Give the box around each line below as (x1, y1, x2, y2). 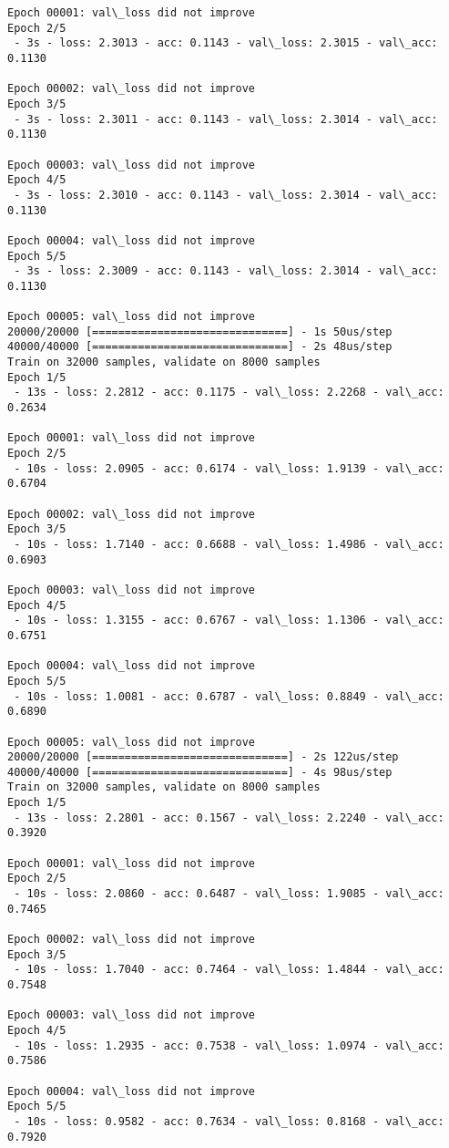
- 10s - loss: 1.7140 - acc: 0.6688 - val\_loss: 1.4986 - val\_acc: (14, 537, 444, 551)
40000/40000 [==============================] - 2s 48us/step (7, 340, 393, 354)
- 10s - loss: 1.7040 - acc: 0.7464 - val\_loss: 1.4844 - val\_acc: (14, 963, 444, 977)
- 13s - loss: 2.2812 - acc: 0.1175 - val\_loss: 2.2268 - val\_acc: (14, 386, 444, 399)
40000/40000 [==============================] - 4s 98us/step (7, 765, 393, 779)
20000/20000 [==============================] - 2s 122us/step (7, 750, 399, 764)
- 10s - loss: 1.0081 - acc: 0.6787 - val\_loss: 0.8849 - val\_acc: (14, 689, 444, 703)
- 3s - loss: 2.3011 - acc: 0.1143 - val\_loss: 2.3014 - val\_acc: (14, 112, 438, 126)
